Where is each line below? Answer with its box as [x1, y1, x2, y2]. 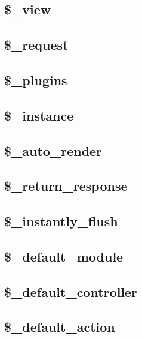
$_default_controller [4, 282, 138, 301]
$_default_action [4, 317, 115, 336]
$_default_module [4, 247, 124, 265]
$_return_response [4, 176, 128, 195]
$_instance [4, 106, 74, 124]
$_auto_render [4, 141, 103, 160]
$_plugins [4, 70, 67, 89]
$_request [4, 35, 69, 54]
